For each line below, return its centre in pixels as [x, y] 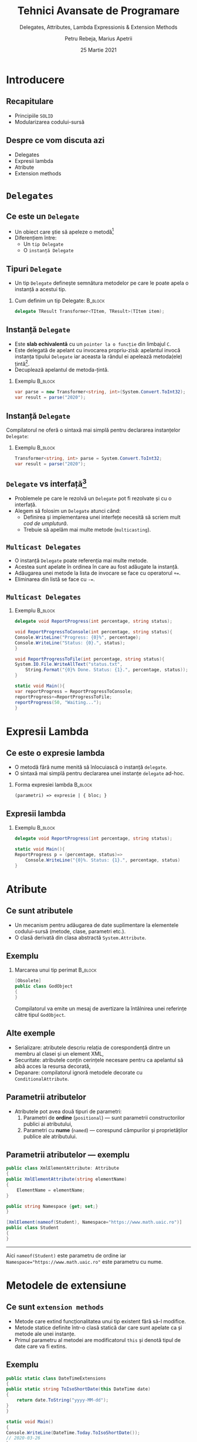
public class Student [33, 1228]
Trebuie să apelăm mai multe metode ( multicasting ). [87, 529]
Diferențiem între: [35, 238]
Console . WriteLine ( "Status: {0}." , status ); [70, 643]
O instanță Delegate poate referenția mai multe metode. [81, 560]
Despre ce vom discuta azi [55, 140]
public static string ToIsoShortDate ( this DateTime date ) [78, 1389]
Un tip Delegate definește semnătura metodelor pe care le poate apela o [101, 283]
